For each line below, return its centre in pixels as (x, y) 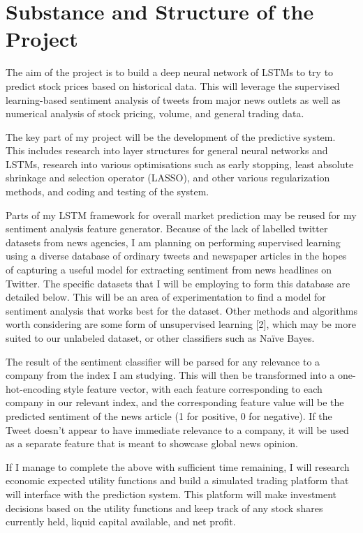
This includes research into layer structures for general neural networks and (167, 150)
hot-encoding (33, 388)
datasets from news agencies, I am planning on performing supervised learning (173, 242)
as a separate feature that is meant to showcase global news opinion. (152, 443)
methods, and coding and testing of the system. (108, 192)
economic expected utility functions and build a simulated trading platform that (177, 480)
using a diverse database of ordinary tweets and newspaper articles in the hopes (176, 256)
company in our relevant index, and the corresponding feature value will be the (175, 402)
